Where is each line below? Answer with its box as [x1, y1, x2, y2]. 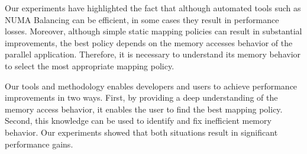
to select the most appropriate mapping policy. [5, 59, 174, 72]
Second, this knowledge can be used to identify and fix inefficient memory [5, 114, 272, 127]
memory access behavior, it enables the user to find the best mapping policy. [5, 102, 283, 115]
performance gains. [5, 137, 73, 150]
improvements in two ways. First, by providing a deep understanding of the [5, 91, 278, 104]
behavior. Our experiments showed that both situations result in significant [5, 126, 278, 138]
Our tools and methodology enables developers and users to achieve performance [5, 79, 298, 92]
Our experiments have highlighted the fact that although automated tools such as [5, 2, 301, 14]
